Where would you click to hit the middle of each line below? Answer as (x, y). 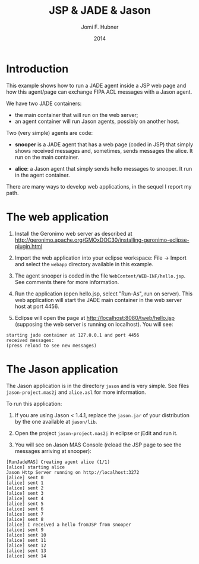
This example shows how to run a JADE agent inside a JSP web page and (96, 85)
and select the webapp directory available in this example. (84, 264)
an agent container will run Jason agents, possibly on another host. (97, 121)
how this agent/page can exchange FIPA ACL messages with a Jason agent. (99, 92)
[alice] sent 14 (26, 556)
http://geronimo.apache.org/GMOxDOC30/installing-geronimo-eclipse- (102, 240)
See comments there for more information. (67, 282)
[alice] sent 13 (26, 551)
